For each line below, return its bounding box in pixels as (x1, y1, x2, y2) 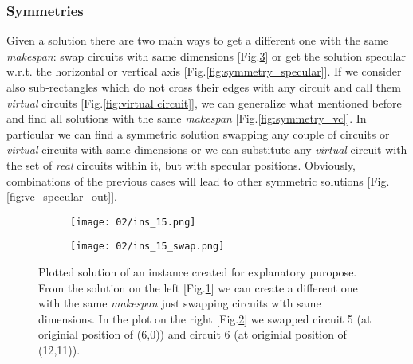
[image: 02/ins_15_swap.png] (70, 241, 225, 252)
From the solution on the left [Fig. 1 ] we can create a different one (38, 279, 358, 296)
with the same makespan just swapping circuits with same (38, 295, 321, 311)
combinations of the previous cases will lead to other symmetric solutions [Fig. (6, 172, 390, 189)
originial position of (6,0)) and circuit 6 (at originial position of (38, 326, 347, 342)
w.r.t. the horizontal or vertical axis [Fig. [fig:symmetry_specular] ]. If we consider (6, 63, 402, 80)
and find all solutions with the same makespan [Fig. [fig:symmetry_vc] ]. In (6, 110, 367, 127)
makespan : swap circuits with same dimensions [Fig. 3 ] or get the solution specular (6, 47, 406, 64)
